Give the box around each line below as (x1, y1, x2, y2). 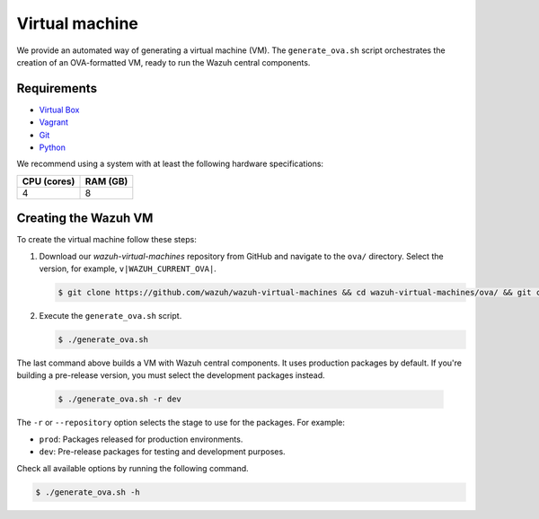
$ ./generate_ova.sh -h (35, 487, 141, 497)
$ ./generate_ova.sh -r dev (57, 394, 181, 404)
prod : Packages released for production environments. (39, 434, 243, 444)
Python (39, 142, 66, 153)
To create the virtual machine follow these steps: (16, 234, 197, 245)
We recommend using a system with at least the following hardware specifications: (16, 158, 323, 170)
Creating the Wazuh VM (16, 211, 154, 226)
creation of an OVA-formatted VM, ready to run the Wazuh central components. (16, 57, 311, 67)
